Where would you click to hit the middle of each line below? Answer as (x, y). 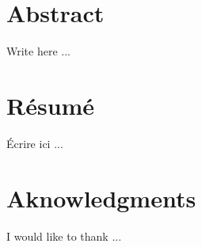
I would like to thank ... (64, 236)
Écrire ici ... (35, 143)
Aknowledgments (101, 198)
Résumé (51, 105)
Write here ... (38, 51)
